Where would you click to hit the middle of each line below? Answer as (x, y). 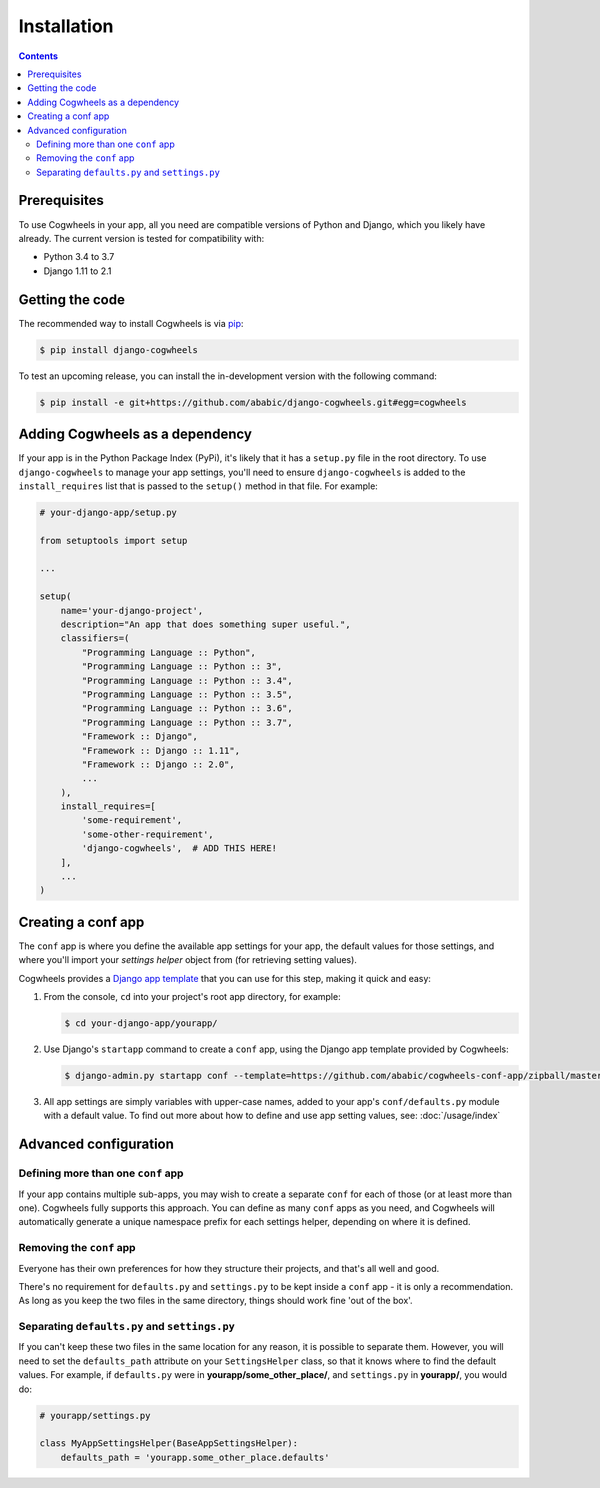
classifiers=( (95, 638)
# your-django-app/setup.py (108, 512)
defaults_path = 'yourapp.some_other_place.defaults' (195, 1457)
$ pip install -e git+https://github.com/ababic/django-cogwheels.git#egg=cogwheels (253, 402)
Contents (38, 56)
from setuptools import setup (113, 540)
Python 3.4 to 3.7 (79, 257)
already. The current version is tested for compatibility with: (141, 238)
